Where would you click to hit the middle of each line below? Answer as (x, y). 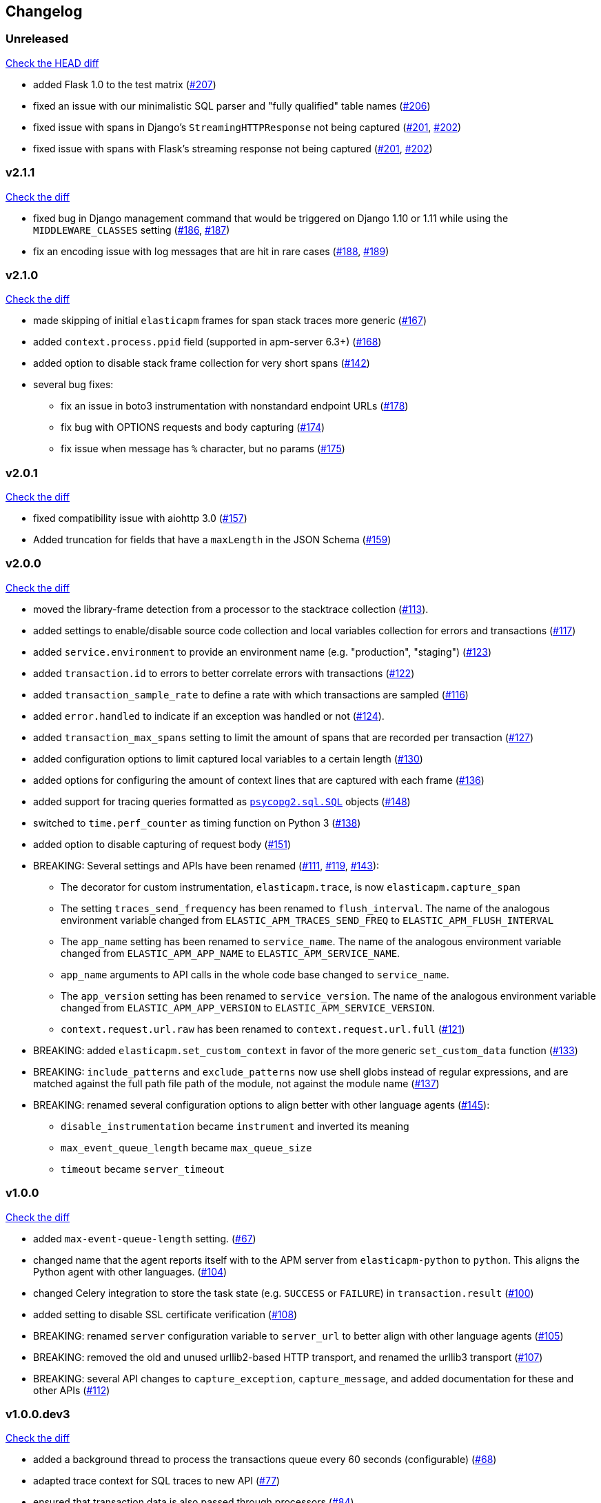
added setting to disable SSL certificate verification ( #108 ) (165, 1314)
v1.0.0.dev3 (38, 1414)
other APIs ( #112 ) (72, 1390)
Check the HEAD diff (52, 63)
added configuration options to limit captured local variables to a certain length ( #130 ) (228, 758)
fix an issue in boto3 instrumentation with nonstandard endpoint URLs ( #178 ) (235, 406)
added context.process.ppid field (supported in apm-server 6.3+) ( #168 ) (207, 342)
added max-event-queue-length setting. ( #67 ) (145, 1238)
